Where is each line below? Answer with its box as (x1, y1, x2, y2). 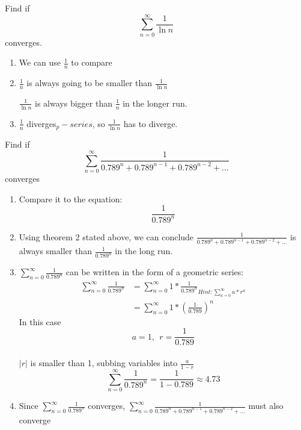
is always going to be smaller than (26, 76, 153, 89)
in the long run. (115, 245, 173, 257)
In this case (19, 315, 61, 328)
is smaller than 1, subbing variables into (30, 357, 178, 369)
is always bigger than (35, 96, 112, 109)
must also (248, 399, 284, 412)
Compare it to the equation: (19, 192, 123, 205)
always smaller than (19, 245, 92, 257)
